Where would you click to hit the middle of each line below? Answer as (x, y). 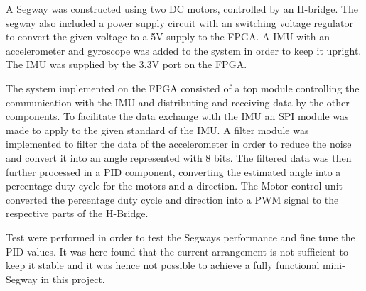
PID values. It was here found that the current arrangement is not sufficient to (177, 251)
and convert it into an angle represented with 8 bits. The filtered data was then (179, 157)
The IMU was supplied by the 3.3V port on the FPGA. (127, 64)
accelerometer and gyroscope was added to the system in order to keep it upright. (184, 50)
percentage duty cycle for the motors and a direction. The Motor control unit (174, 186)
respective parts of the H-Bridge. (77, 213)
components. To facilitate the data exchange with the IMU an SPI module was (177, 116)
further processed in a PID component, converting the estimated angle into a (173, 171)
